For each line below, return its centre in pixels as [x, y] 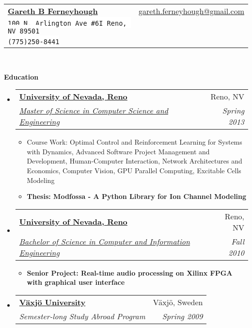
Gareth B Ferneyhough [53, 11]
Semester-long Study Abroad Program [82, 316]
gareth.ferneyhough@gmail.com [191, 11]
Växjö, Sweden [178, 302]
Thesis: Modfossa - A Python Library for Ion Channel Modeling [137, 196]
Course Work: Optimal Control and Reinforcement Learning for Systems [134, 142]
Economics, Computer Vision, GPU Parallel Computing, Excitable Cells [134, 170]
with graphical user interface [76, 282]
